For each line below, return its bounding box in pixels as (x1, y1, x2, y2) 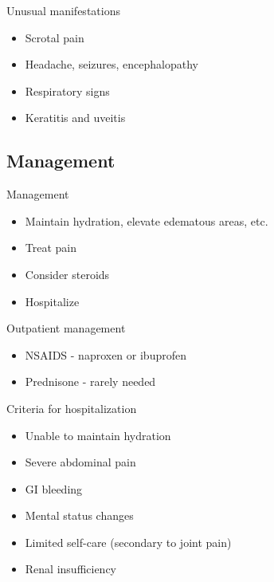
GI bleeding (25, 480, 83, 497)
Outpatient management (6, 320, 126, 336)
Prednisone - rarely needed (25, 373, 156, 390)
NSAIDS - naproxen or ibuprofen (25, 346, 186, 363)
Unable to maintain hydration (25, 427, 171, 443)
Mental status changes (25, 507, 134, 524)
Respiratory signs (25, 82, 110, 99)
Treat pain (25, 239, 77, 256)
